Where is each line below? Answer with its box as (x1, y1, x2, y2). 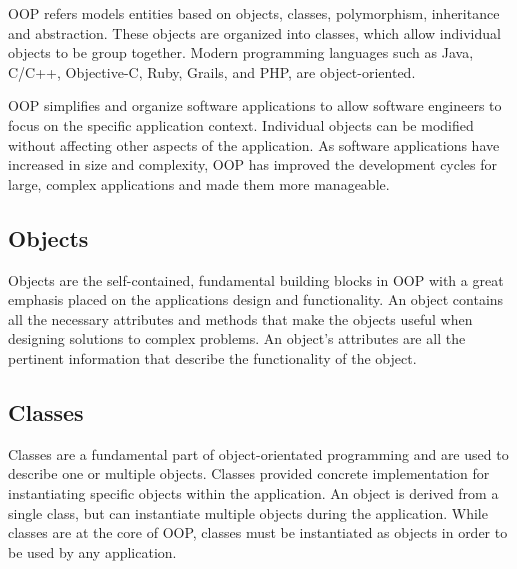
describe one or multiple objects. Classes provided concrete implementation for (8, 463, 490, 484)
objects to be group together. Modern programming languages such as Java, (8, 42, 474, 63)
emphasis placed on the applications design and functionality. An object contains (8, 289, 504, 310)
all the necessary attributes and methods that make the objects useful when (8, 308, 473, 329)
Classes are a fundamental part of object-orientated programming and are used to (8, 443, 509, 464)
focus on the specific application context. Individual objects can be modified (8, 114, 474, 135)
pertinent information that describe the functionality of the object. (8, 347, 417, 368)
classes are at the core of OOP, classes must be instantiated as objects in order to (8, 522, 508, 543)
